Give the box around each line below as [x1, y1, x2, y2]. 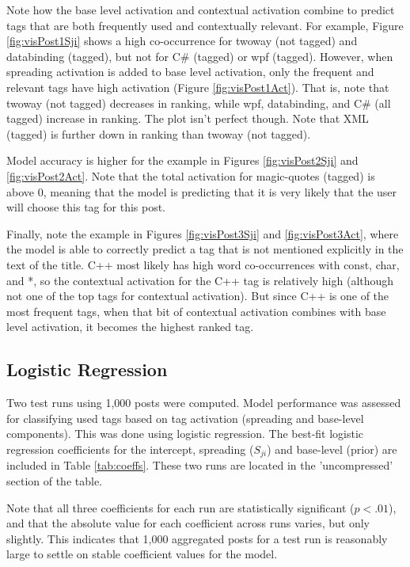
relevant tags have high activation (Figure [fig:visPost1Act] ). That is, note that [6, 78, 389, 95]
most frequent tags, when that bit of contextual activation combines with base [6, 303, 386, 319]
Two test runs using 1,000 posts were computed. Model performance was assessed [6, 394, 401, 411]
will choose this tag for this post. [6, 199, 166, 215]
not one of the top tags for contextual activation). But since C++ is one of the [6, 287, 389, 304]
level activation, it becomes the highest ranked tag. [6, 318, 254, 335]
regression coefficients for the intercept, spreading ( [6, 440, 254, 457]
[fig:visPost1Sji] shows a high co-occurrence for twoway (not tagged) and [6, 32, 358, 49]
